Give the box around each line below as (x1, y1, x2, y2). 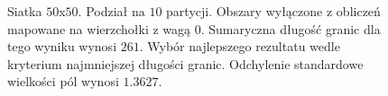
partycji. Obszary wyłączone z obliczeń (166, 2, 381, 20)
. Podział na (78, 2, 145, 20)
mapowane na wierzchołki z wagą (7, 19, 191, 38)
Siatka (7, 2, 42, 20)
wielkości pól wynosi (7, 72, 119, 91)
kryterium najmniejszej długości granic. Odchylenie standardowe (7, 54, 364, 73)
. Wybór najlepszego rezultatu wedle (139, 37, 340, 56)
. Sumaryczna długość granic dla (200, 19, 381, 38)
